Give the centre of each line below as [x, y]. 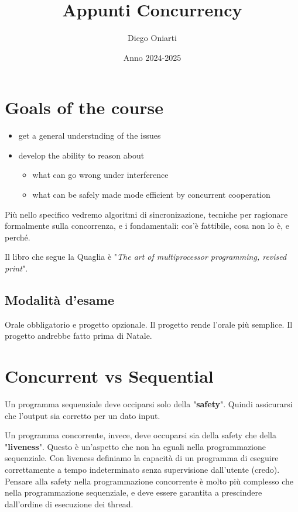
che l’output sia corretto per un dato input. [83, 415]
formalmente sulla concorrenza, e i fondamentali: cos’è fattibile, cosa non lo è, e [147, 226]
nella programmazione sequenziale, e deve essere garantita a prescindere [133, 492]
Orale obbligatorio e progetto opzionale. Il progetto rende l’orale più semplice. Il [149, 324]
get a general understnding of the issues [90, 135]
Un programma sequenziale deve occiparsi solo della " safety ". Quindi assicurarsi [149, 404]
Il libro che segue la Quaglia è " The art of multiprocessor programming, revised [146, 257]
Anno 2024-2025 [152, 57]
